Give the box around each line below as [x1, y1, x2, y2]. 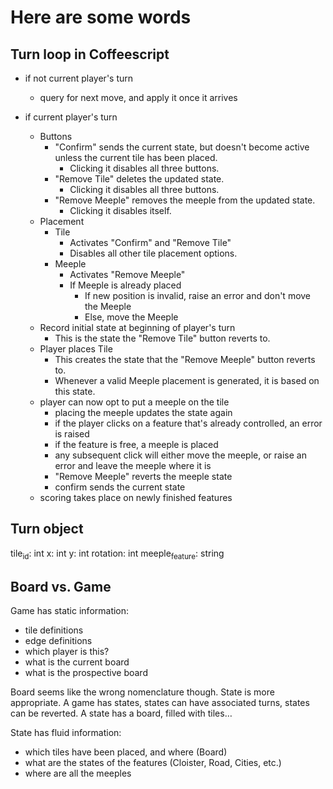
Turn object [10, 521, 84, 538]
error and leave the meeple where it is [54, 460, 212, 471]
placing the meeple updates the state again [54, 407, 233, 418]
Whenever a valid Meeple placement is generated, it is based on [54, 375, 320, 386]
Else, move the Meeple [84, 311, 179, 323]
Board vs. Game [10, 579, 112, 595]
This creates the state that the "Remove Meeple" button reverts [54, 354, 316, 365]
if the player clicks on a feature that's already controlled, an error [54, 417, 323, 429]
